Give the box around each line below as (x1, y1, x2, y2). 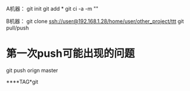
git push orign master (6, 67, 58, 74)
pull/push (6, 24, 30, 31)
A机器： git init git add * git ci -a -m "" (6, 5, 99, 12)
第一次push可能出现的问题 (6, 47, 135, 60)
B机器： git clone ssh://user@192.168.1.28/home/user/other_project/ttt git (6, 18, 184, 25)
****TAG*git (6, 78, 38, 85)
